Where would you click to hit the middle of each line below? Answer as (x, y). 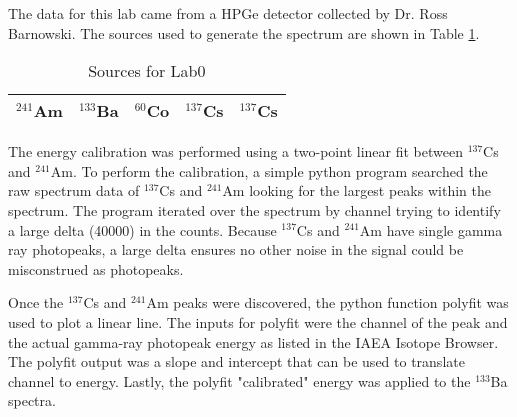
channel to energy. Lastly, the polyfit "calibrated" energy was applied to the (239, 380)
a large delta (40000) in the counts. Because (142, 229)
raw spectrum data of (74, 190)
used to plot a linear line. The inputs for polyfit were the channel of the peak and (258, 321)
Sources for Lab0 (147, 71)
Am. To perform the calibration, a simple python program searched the (269, 170)
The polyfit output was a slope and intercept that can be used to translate (236, 361)
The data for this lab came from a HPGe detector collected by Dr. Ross (228, 13)
